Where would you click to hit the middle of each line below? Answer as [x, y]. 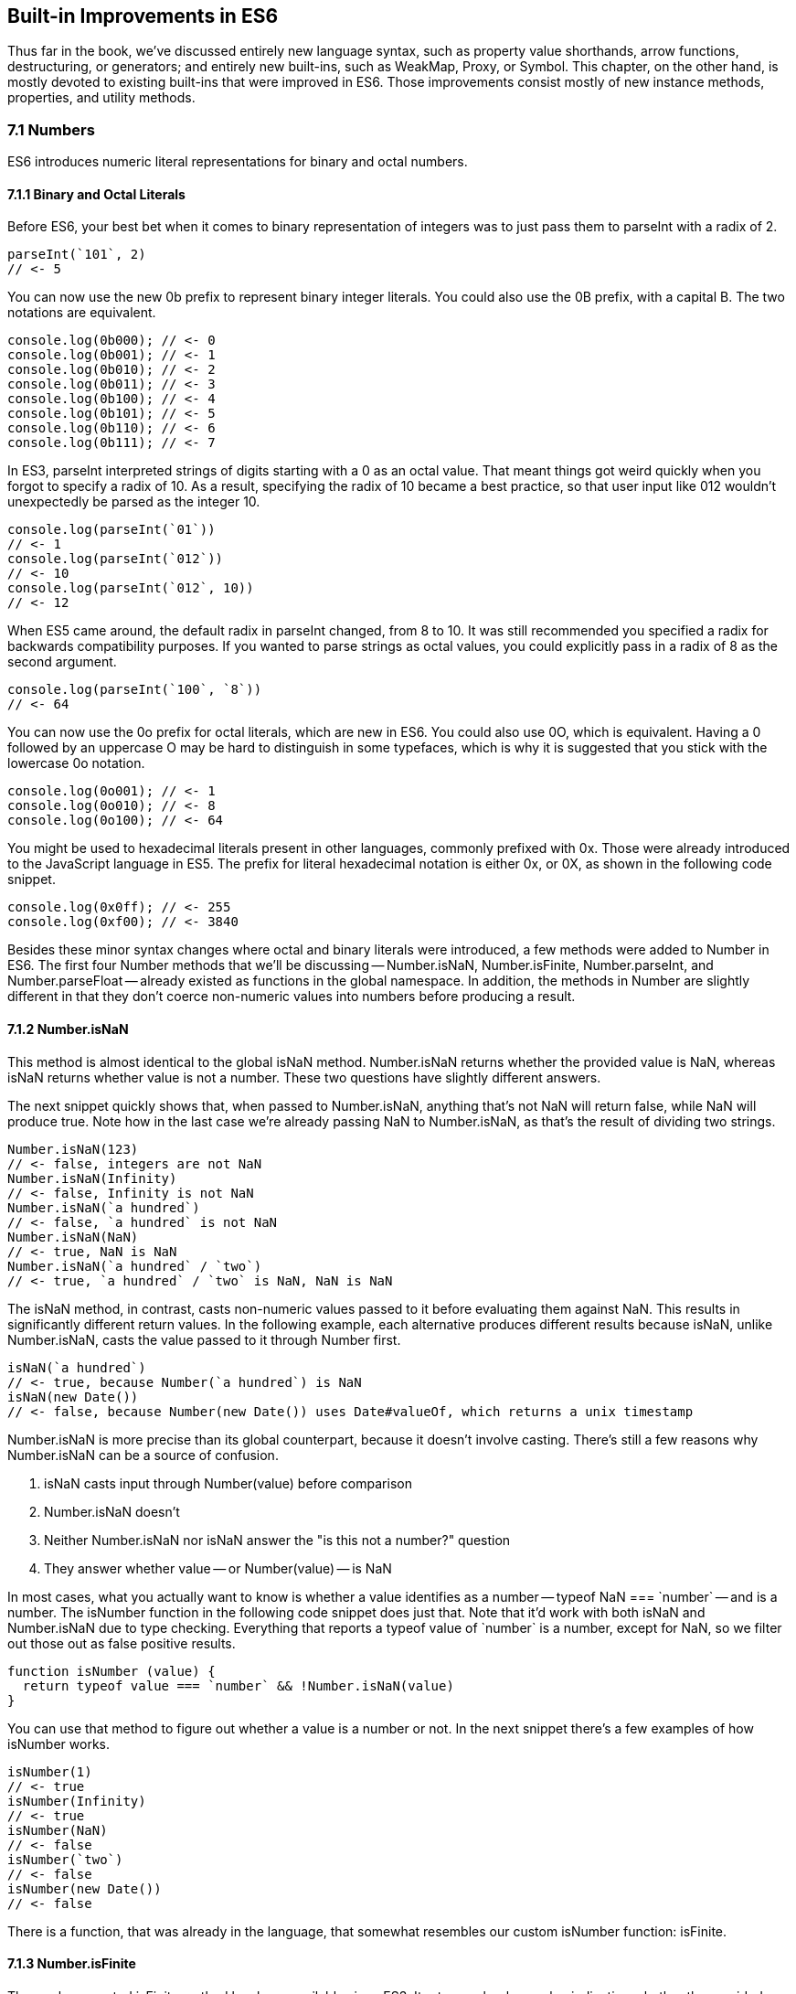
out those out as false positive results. [122, 1643]
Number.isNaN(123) [73, 1149]
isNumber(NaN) [58, 1830]
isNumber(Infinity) [77, 1801]
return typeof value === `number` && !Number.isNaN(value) [238, 1685]
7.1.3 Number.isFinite [72, 1964]
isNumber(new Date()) [85, 1888]
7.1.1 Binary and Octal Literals [96, 194]
